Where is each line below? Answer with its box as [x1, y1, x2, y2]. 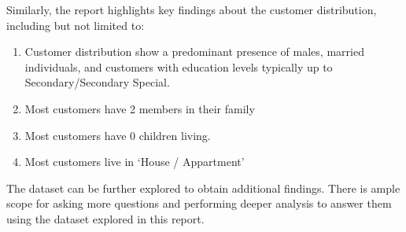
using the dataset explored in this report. [6, 210, 205, 226]
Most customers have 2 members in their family [24, 100, 255, 116]
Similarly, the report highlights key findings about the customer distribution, [6, 2, 377, 17]
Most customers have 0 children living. [24, 127, 211, 143]
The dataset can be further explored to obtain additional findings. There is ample [6, 179, 400, 196]
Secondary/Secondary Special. [24, 74, 170, 90]
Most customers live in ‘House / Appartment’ [24, 153, 245, 170]
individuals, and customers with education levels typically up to [24, 58, 333, 75]
